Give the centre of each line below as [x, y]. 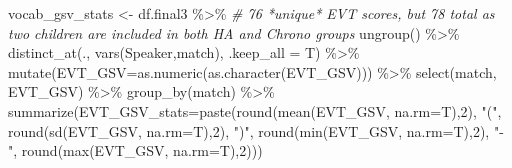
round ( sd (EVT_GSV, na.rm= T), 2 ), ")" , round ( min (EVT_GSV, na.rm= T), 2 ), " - [256, 130]
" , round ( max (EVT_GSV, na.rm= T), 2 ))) [135, 150]
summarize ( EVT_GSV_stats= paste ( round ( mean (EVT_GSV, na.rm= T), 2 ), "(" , [255, 110]
